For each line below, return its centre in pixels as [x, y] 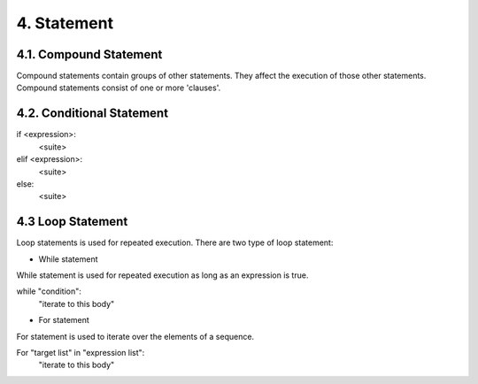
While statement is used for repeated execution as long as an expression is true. [162, 275]
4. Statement [65, 23]
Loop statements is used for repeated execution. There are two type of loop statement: [175, 242]
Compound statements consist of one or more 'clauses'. [119, 88]
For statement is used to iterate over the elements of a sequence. [135, 336]
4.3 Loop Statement [72, 222]
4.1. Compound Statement [89, 54]
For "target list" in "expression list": [81, 352]
